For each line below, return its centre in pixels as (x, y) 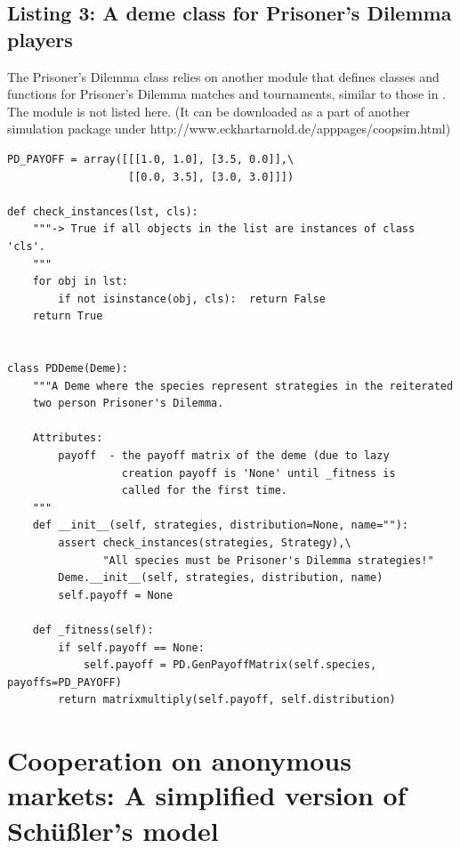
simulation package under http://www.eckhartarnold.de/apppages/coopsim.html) (229, 129)
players (40, 39)
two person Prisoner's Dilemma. (128, 404)
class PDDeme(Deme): (68, 369)
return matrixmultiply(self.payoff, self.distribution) (227, 700)
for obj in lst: (81, 282)
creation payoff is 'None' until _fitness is (258, 473)
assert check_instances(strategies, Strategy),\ (205, 543)
